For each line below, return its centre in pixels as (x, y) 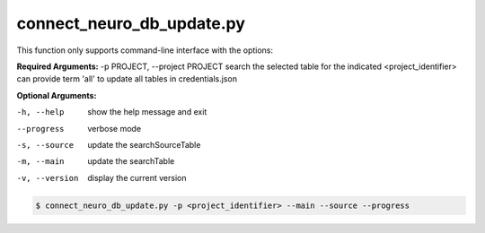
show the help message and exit (147, 112)
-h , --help (40, 112)
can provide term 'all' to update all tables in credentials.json (127, 79)
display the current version (137, 177)
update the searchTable (131, 161)
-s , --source (45, 145)
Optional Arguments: (57, 95)
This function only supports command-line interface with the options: (145, 50)
